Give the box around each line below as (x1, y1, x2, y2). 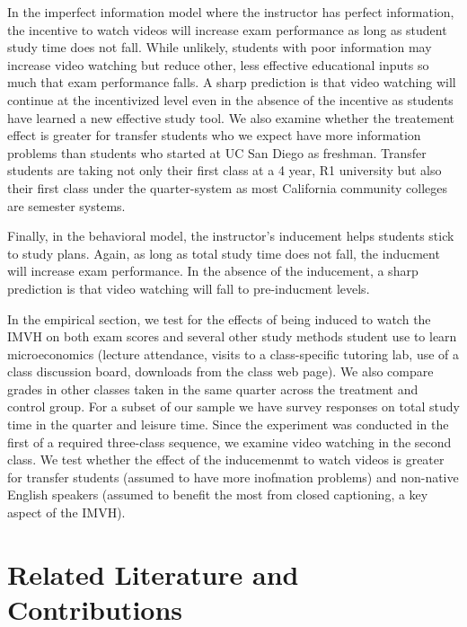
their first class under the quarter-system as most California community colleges (7, 178, 448, 197)
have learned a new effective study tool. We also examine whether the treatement (7, 108, 454, 127)
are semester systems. (7, 196, 126, 215)
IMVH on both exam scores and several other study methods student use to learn (7, 327, 457, 346)
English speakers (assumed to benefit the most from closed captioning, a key (7, 485, 428, 504)
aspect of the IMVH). (7, 503, 126, 522)
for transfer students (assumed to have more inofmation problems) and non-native (7, 467, 459, 486)
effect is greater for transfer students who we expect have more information (7, 126, 421, 145)
